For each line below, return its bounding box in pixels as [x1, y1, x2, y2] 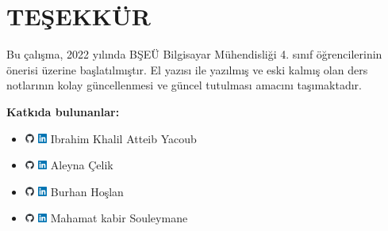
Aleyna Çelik [50, 157, 113, 173]
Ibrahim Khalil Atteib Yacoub [50, 130, 197, 146]
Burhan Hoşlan [50, 183, 124, 199]
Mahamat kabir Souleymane [50, 210, 188, 226]
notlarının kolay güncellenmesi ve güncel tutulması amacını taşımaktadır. [6, 77, 362, 93]
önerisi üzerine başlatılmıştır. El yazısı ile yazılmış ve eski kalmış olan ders [6, 61, 368, 78]
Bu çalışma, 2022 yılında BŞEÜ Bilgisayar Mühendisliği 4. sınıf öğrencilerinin [6, 46, 382, 62]
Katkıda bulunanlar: [6, 103, 120, 119]
